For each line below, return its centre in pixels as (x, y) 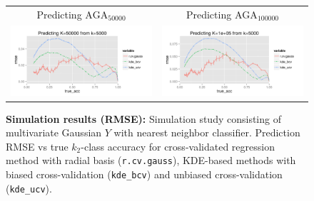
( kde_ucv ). (29, 188)
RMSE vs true (37, 146)
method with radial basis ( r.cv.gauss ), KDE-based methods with (151, 160)
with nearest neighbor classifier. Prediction (207, 132)
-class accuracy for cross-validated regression (178, 146)
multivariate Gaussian (54, 132)
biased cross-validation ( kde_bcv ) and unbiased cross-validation (144, 174)
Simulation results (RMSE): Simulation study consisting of (143, 118)
